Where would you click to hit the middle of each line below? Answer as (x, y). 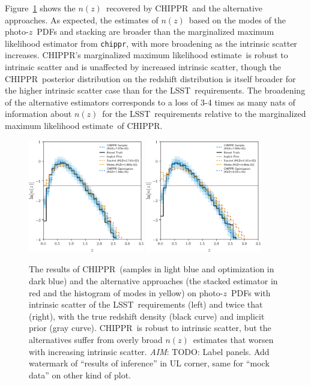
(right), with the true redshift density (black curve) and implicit (147, 316)
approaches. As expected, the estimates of (82, 19)
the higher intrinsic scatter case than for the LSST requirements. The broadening (155, 90)
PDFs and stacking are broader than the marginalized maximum (155, 31)
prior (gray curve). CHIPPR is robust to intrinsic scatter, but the (150, 328)
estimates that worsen (233, 339)
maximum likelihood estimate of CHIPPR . (84, 125)
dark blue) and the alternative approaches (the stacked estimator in (153, 281)
